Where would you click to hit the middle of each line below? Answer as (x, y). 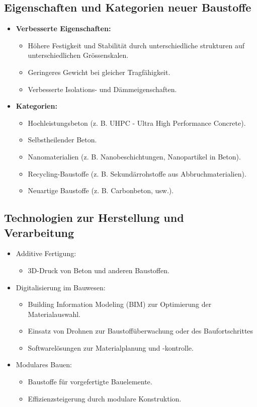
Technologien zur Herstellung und (94, 218)
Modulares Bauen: (44, 364)
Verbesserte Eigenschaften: (63, 28)
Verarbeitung (39, 232)
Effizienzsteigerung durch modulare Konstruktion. (105, 398)
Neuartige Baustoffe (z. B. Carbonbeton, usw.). (101, 190)
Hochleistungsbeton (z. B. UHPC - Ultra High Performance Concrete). (137, 123)
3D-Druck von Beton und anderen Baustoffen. (99, 270)
